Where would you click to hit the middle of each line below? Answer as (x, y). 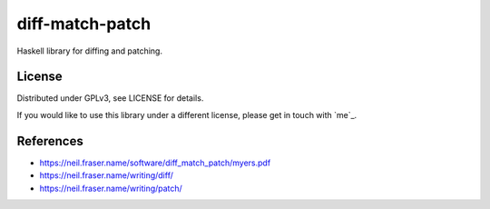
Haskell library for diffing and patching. (90, 51)
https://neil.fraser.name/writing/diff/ (107, 175)
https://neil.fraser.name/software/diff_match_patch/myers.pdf (155, 163)
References (50, 141)
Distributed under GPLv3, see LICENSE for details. (110, 98)
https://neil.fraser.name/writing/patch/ (111, 188)
